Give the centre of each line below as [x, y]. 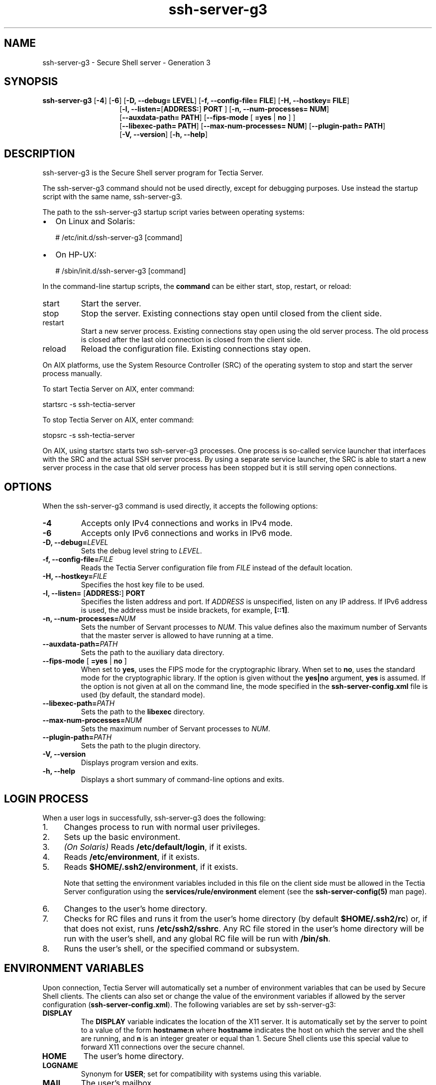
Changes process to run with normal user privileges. [162, 827]
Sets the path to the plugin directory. [141, 746]
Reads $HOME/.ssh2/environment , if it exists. [151, 867]
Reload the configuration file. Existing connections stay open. [196, 349]
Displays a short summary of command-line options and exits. [182, 780]
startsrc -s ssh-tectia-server [89, 405]
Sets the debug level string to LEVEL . [141, 551]
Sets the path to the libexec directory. [143, 712]
